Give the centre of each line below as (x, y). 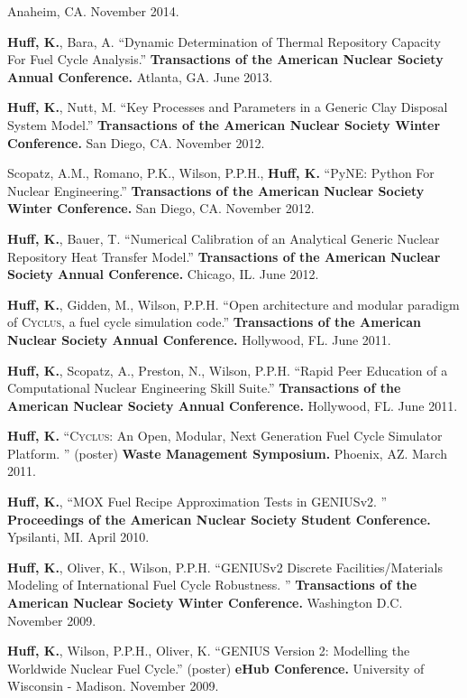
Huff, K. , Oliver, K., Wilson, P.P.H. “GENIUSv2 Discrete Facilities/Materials (225, 567)
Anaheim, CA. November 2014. (93, 11)
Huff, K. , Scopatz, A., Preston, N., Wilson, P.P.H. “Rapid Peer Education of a (228, 370)
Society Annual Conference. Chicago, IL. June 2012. (163, 274)
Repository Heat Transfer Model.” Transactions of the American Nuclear (224, 256)
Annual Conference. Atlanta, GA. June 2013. (140, 76)
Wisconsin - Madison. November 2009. (113, 686)
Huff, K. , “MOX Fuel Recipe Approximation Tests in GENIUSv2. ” (197, 502)
